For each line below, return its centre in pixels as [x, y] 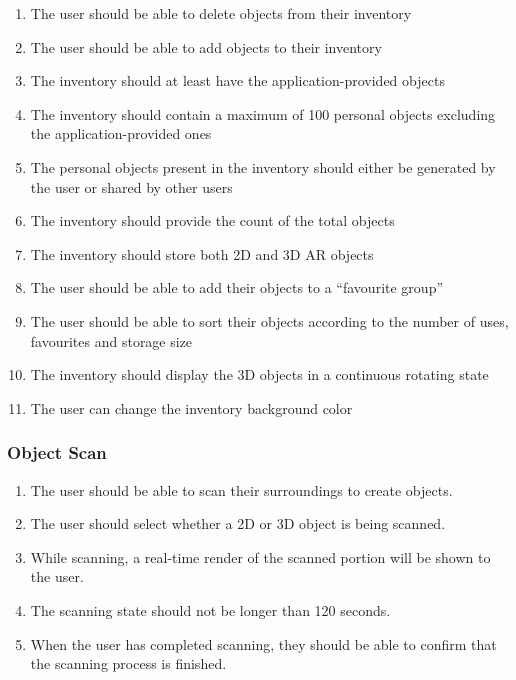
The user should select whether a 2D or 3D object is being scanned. [238, 523]
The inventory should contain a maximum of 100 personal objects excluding [263, 113]
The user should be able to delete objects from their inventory [221, 13]
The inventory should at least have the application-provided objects [237, 80]
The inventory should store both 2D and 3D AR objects [202, 253]
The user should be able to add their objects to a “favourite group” [237, 287]
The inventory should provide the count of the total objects [212, 220]
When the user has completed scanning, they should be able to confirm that [263, 643]
